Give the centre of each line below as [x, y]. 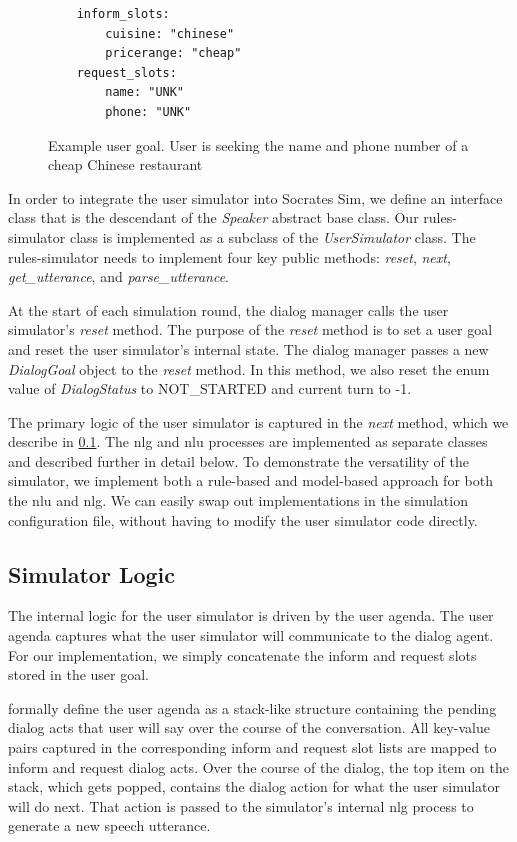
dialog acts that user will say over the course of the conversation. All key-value [249, 727]
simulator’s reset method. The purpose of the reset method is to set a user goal [250, 329]
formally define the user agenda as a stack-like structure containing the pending [252, 707]
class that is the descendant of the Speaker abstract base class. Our [213, 217]
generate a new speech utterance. [109, 825]
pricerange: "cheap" [173, 53]
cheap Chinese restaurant [125, 164]
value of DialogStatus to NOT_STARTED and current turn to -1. [210, 388]
